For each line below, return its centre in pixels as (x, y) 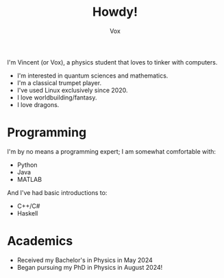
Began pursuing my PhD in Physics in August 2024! (90, 267)
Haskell (27, 213)
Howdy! (115, 12)
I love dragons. (38, 104)
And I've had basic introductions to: (57, 192)
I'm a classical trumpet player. (59, 82)
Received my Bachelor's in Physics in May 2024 (85, 260)
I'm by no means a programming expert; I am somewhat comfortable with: (112, 151)
